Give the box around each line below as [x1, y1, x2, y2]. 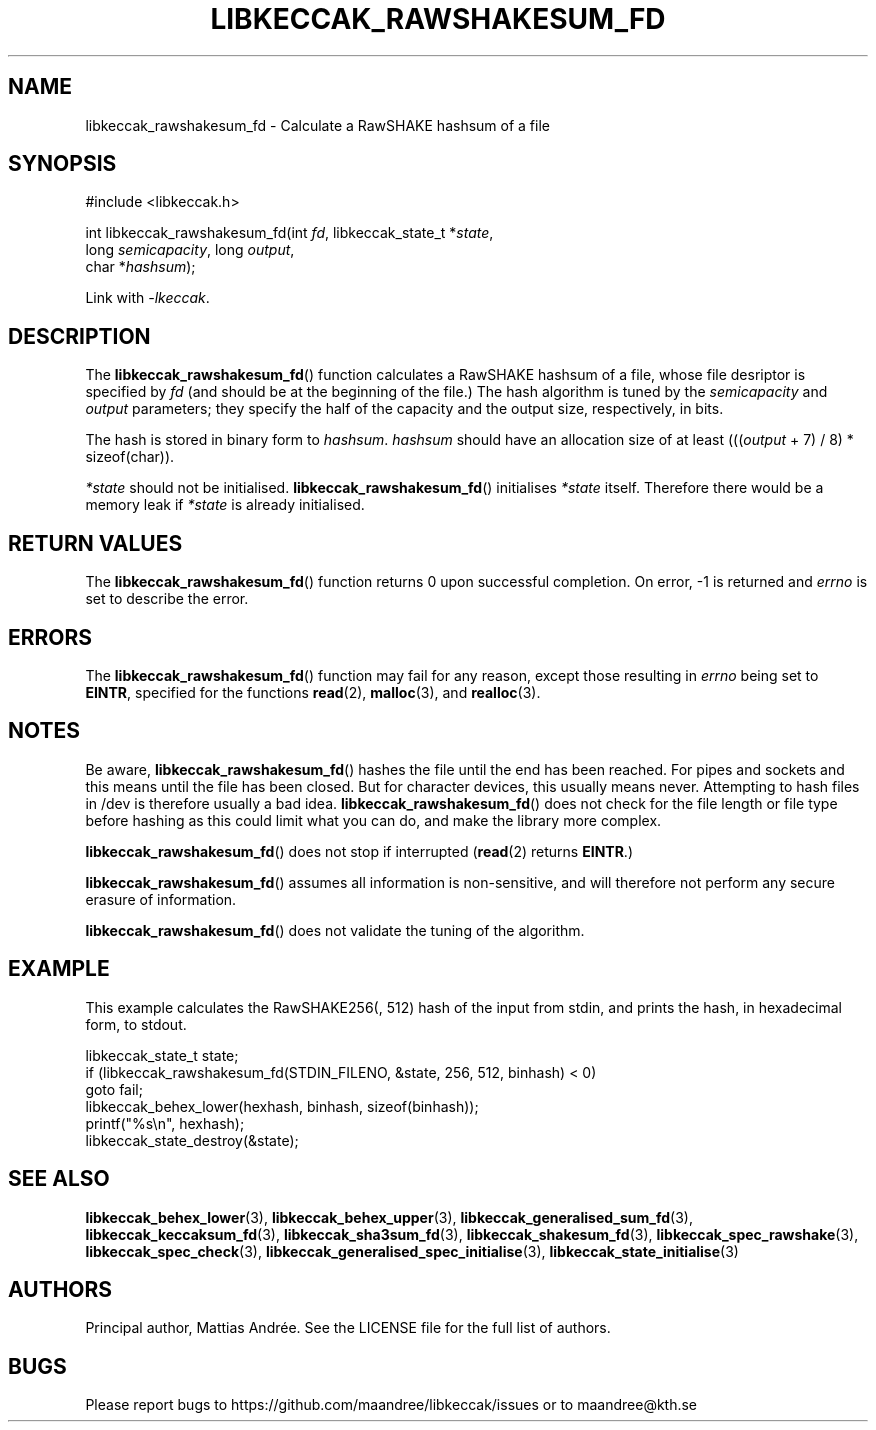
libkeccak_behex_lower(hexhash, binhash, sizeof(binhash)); [85, 1097, 479, 1115]
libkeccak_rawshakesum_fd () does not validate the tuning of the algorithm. [85, 921, 585, 939]
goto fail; [85, 1080, 143, 1098]
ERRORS [8, 624, 93, 650]
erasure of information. [85, 890, 237, 908]
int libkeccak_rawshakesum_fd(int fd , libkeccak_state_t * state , [85, 224, 494, 242]
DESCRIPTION [8, 323, 151, 349]
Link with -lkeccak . [85, 289, 210, 307]
